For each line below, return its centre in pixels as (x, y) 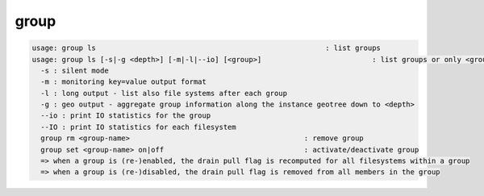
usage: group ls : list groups (206, 48)
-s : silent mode (75, 70)
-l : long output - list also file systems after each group (164, 93)
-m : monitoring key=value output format (124, 82)
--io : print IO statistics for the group (126, 116)
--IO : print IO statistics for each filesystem (139, 127)
